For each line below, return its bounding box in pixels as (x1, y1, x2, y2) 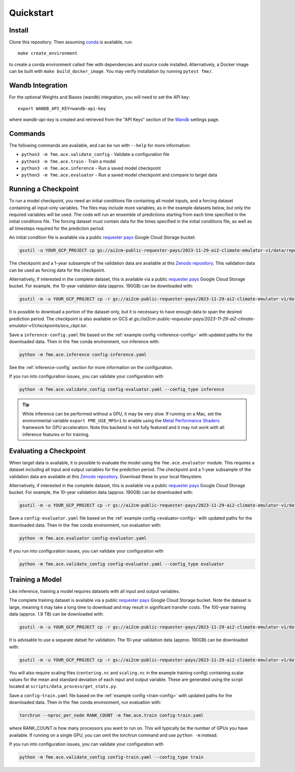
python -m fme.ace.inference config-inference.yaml (19, 352, 147, 357)
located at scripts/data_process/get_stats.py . (9, 683, 118, 689)
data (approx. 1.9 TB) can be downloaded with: (9, 611, 104, 617)
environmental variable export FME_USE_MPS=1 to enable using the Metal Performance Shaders (22, 418, 220, 424)
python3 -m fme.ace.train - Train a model (21, 158, 116, 164)
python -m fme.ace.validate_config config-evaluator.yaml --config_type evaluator (19, 561, 225, 567)
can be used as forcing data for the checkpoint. (9, 267, 106, 273)
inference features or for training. (22, 431, 90, 437)
